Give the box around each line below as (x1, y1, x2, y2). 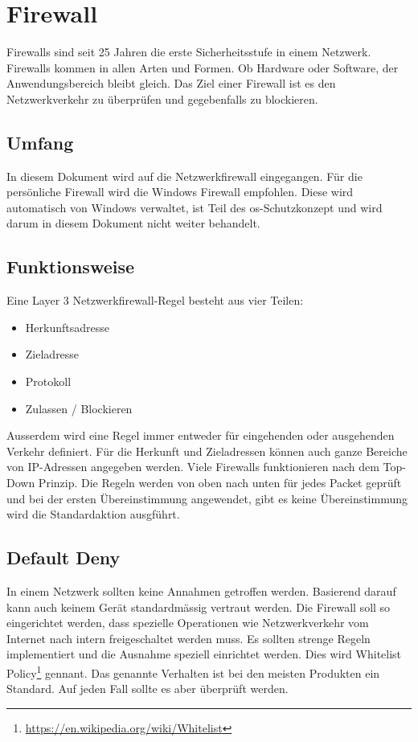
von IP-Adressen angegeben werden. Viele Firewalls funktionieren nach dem (6, 458, 379, 475)
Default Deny (6, 545, 121, 570)
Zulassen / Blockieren (25, 400, 133, 416)
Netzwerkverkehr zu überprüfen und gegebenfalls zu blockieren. (6, 90, 318, 107)
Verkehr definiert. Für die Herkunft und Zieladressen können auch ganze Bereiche (6, 442, 408, 459)
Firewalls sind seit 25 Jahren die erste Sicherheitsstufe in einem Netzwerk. (6, 43, 371, 60)
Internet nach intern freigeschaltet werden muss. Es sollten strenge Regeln (6, 629, 371, 646)
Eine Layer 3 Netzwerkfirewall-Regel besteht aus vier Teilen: (6, 292, 304, 309)
